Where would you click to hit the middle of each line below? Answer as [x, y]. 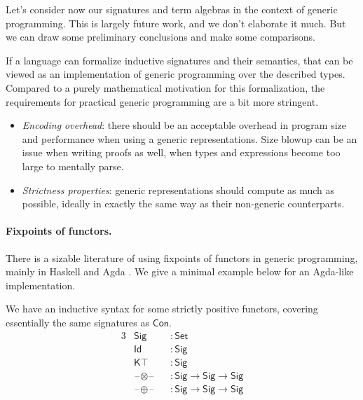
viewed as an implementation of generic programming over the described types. [176, 74]
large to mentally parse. [73, 166]
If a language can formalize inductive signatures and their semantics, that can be [179, 60]
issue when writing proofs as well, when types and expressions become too [181, 152]
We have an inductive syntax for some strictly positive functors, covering [162, 309]
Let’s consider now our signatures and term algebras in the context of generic [172, 9]
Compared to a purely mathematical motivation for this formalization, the [165, 87]
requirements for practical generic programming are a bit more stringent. [162, 101]
